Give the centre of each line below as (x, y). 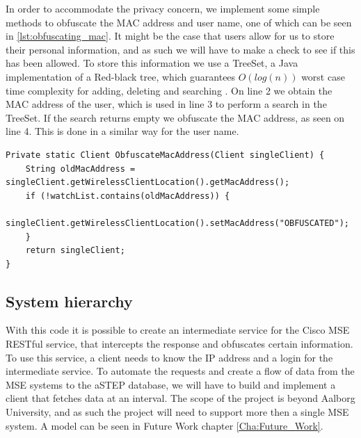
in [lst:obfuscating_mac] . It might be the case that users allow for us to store (170, 36)
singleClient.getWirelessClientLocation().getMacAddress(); (148, 182)
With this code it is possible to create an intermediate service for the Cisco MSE (178, 330)
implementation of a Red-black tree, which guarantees (121, 76)
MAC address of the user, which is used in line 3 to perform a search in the (166, 104)
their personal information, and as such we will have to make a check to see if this (180, 49)
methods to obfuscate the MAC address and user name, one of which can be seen (179, 22)
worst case (323, 76)
